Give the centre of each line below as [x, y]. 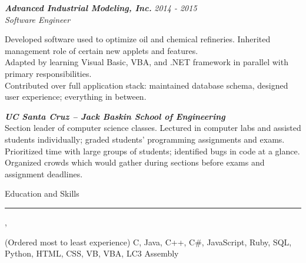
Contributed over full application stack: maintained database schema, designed [147, 85]
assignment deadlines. [44, 173]
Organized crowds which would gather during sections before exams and [135, 162]
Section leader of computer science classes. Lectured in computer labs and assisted [153, 128]
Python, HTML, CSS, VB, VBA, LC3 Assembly [92, 253]
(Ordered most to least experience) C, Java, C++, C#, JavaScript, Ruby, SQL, [148, 242]
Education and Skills [42, 193]
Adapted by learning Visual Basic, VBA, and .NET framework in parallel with [147, 62]
